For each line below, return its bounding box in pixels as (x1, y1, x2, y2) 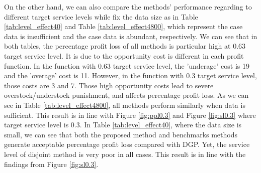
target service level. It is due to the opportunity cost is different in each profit (4, 50, 244, 61)
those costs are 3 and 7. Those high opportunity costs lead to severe (4, 80, 214, 90)
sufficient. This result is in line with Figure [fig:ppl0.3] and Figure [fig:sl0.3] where (4, 109, 256, 120)
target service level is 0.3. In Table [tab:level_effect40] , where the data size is (4, 119, 242, 130)
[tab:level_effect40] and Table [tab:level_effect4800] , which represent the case (4, 21, 243, 32)
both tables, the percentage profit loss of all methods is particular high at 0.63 (4, 41, 246, 51)
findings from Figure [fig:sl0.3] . (4, 158, 99, 169)
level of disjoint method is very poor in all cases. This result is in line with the (4, 148, 246, 159)
